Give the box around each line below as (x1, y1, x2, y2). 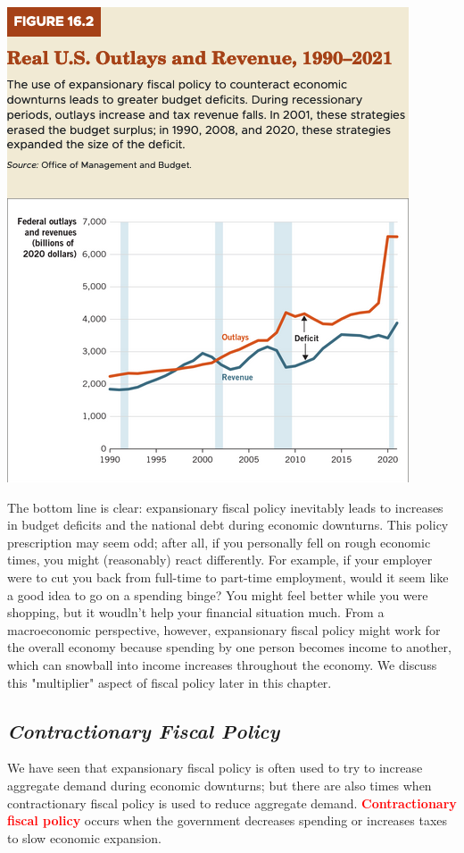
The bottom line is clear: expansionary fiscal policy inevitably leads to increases (7, 498, 443, 516)
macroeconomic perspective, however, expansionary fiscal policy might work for (7, 620, 441, 639)
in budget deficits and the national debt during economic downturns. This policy (7, 515, 449, 534)
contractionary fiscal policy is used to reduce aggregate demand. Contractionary (7, 793, 457, 812)
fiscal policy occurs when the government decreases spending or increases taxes (7, 811, 448, 830)
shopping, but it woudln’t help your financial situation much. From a (7, 603, 385, 622)
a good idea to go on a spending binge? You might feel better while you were (7, 585, 428, 604)
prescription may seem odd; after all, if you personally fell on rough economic (7, 532, 431, 551)
